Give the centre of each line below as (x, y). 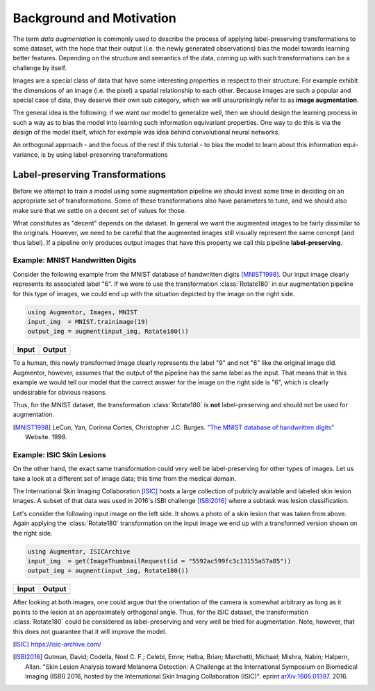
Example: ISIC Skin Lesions (60, 454)
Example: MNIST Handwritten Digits (75, 260)
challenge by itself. (40, 68)
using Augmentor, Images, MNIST (83, 312)
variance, (26, 154)
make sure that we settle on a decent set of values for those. (100, 210)
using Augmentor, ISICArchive (79, 551)
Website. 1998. (46, 437)
